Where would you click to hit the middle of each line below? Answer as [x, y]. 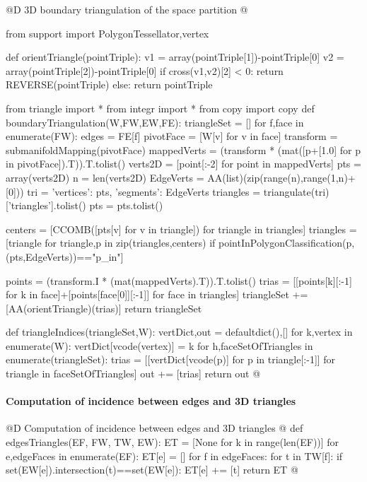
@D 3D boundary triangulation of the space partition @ [127, 9]
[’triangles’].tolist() [46, 205]
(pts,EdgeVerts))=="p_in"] [65, 256]
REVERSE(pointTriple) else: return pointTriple [109, 84]
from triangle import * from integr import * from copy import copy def [160, 108]
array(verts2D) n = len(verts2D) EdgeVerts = [105, 177]
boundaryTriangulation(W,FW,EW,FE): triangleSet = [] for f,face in [155, 122]
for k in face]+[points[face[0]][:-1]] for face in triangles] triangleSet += [157, 294]
